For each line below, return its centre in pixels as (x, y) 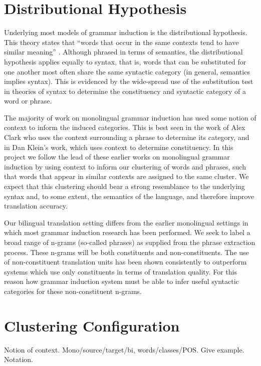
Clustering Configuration (92, 325)
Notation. (19, 359)
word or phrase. (28, 101)
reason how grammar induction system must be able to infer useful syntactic (121, 281)
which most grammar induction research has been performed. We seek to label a (127, 232)
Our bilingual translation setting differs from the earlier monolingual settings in (126, 222)
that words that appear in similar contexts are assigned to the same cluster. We (126, 176)
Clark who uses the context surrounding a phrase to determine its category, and (127, 137)
